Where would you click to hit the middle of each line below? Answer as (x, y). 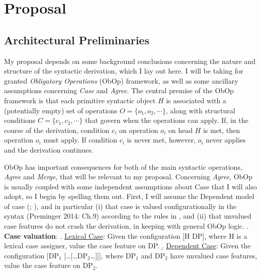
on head (180, 130)
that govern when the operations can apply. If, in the (167, 120)
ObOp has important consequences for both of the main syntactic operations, (123, 166)
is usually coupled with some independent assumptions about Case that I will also (130, 186)
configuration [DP (31, 255)
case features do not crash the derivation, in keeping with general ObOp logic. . (126, 226)
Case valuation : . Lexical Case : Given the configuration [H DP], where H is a (126, 235)
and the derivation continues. (49, 149)
